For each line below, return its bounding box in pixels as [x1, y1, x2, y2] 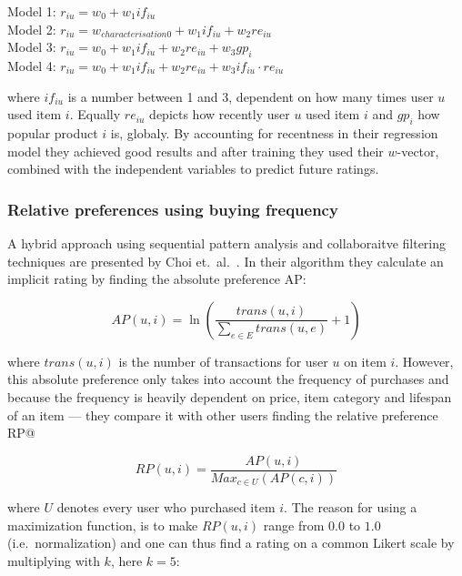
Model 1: [7, 2, 56, 20]
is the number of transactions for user [118, 351, 328, 370]
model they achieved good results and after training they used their [7, 141, 384, 160]
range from [263, 515, 325, 534]
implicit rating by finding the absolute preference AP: [7, 269, 306, 288]
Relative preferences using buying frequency [7, 197, 338, 220]
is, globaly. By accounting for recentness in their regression [110, 123, 438, 142]
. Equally [69, 105, 121, 124]
